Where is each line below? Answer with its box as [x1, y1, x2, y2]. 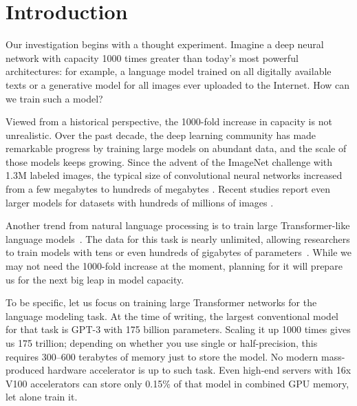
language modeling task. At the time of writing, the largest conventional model [6, 308, 339, 323]
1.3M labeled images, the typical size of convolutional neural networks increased [6, 168, 343, 182]
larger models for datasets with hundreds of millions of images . [6, 195, 274, 209]
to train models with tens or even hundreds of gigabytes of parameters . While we [6, 245, 352, 259]
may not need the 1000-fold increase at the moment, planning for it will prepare [6, 259, 343, 273]
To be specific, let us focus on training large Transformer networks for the [6, 295, 317, 310]
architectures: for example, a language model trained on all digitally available [6, 64, 332, 78]
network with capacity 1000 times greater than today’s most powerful [6, 50, 299, 65]
